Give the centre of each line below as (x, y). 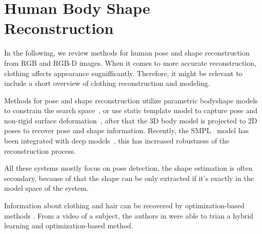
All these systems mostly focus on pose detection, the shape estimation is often (128, 168)
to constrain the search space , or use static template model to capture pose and (131, 110)
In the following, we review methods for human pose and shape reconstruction (127, 53)
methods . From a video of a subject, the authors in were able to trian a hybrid (129, 215)
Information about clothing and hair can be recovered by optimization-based (124, 205)
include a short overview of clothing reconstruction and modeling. (107, 83)
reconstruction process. (40, 150)
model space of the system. (46, 188)
